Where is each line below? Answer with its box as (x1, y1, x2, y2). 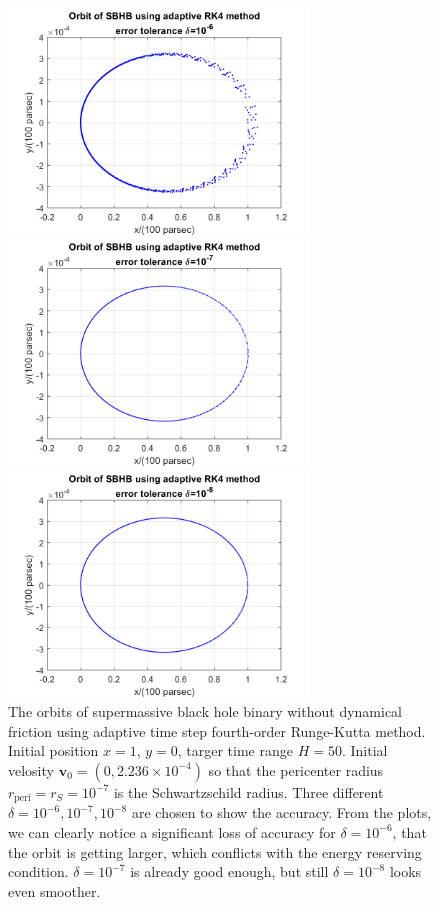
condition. (8, 861, 69, 882)
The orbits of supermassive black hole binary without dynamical (8, 701, 403, 722)
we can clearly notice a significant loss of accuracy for (8, 821, 336, 842)
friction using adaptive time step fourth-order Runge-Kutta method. (8, 720, 426, 741)
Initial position (8, 740, 99, 761)
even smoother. (8, 880, 101, 901)
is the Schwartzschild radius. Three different (113, 781, 384, 802)
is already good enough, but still (130, 861, 329, 882)
